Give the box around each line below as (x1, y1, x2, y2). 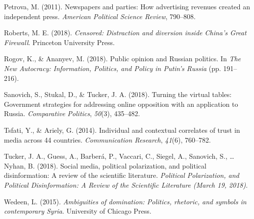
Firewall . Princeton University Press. (4, 37, 115, 47)
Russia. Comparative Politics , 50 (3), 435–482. (4, 108, 140, 119)
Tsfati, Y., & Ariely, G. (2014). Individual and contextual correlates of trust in (4, 124, 240, 135)
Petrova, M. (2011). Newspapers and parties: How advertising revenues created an (4, 1, 251, 11)
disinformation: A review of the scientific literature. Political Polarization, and (4, 170, 239, 180)
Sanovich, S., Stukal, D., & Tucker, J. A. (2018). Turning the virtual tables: (4, 89, 232, 99)
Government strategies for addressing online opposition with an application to (4, 98, 238, 109)
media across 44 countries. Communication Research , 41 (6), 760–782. (4, 134, 211, 145)
